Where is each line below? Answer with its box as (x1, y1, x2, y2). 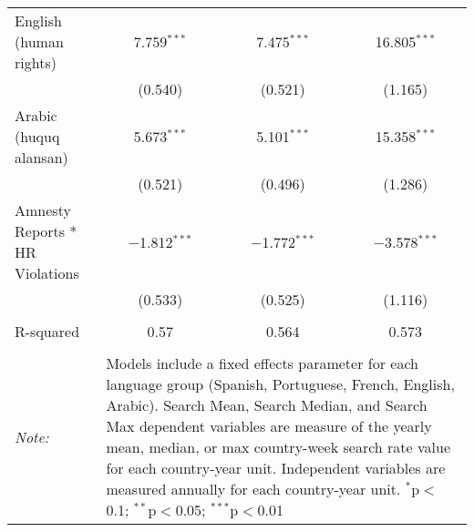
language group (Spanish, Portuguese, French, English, (106, 373, 455, 394)
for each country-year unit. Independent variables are (106, 457, 446, 478)
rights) (15, 52, 57, 73)
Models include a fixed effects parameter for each (106, 353, 418, 373)
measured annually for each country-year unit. (106, 478, 401, 499)
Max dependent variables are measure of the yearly (106, 415, 432, 436)
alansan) (15, 147, 68, 168)
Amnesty (15, 199, 71, 220)
